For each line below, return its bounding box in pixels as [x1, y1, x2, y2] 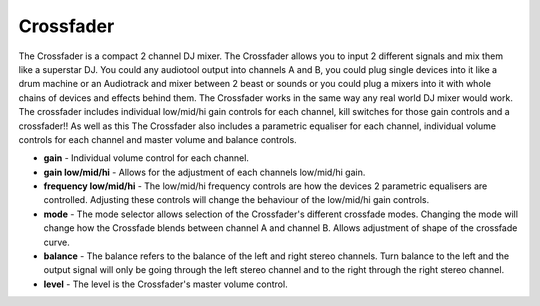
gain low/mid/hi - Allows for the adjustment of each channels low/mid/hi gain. [43, 166, 366, 178]
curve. [43, 236, 70, 248]
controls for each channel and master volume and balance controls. [18, 133, 297, 145]
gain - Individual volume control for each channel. [43, 152, 250, 164]
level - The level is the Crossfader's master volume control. [43, 278, 289, 290]
